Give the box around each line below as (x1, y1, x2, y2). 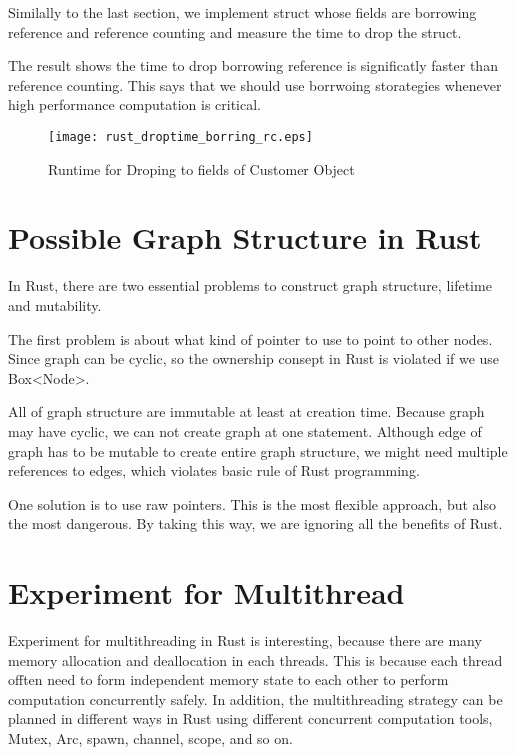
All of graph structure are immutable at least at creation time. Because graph (8, 401, 485, 422)
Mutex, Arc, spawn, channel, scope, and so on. (8, 727, 293, 748)
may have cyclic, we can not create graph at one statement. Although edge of (8, 420, 482, 441)
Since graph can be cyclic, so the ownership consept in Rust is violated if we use (8, 348, 500, 369)
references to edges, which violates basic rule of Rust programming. (8, 460, 420, 481)
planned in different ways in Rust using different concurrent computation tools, (8, 708, 493, 729)
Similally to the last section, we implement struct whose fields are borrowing (8, 2, 477, 22)
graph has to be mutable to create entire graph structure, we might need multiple (8, 440, 508, 461)
